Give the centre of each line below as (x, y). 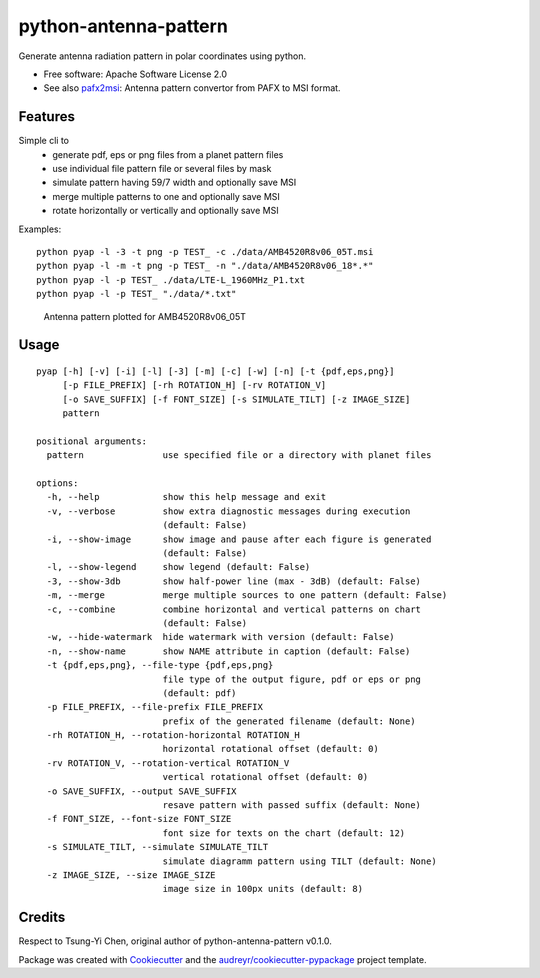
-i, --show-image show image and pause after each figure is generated (239, 539)
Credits (42, 917)
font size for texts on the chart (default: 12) (284, 833)
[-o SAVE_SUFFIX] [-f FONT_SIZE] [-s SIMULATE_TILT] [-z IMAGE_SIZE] (236, 399)
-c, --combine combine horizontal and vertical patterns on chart (234, 609)
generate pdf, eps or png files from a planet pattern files (168, 154)
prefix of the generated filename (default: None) (289, 721)
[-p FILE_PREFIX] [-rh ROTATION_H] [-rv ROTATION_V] (194, 385)
